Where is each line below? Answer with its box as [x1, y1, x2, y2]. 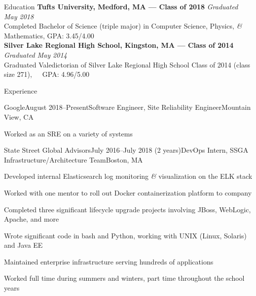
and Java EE [4, 240, 43, 250]
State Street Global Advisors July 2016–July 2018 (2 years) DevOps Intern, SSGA [4, 145, 249, 155]
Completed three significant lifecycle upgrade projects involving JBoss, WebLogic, [4, 204, 251, 214]
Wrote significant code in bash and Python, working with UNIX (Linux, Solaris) [4, 230, 247, 240]
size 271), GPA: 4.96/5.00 [4, 69, 90, 79]
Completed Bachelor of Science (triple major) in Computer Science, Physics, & [4, 21, 242, 31]
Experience [4, 85, 37, 96]
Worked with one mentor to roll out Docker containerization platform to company [4, 187, 252, 197]
